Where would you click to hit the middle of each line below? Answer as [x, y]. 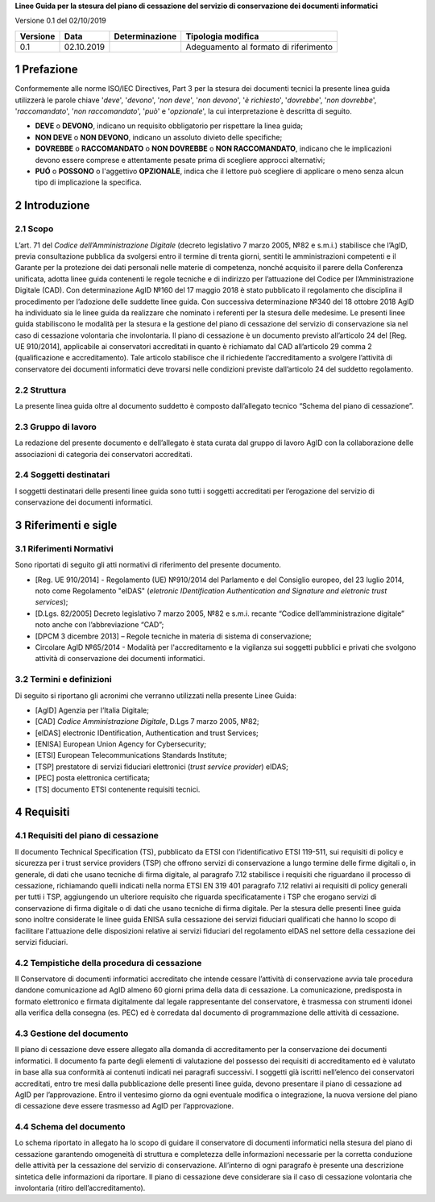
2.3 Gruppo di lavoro [56, 426]
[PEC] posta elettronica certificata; [93, 778]
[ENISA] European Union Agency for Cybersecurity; [121, 744]
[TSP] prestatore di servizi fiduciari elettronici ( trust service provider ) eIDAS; [162, 767]
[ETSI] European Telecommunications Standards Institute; [131, 755]
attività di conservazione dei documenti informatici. [120, 659]
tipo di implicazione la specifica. [88, 182]
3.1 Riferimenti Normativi [64, 548]
